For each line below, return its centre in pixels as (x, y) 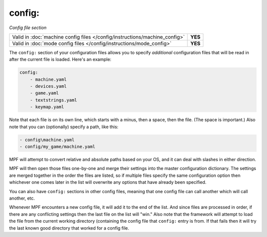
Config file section (28, 28)
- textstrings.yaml (54, 100)
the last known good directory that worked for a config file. (69, 228)
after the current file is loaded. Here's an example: (60, 60)
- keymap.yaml (47, 107)
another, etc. (22, 198)
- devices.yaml (48, 86)
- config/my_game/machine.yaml (58, 147)
